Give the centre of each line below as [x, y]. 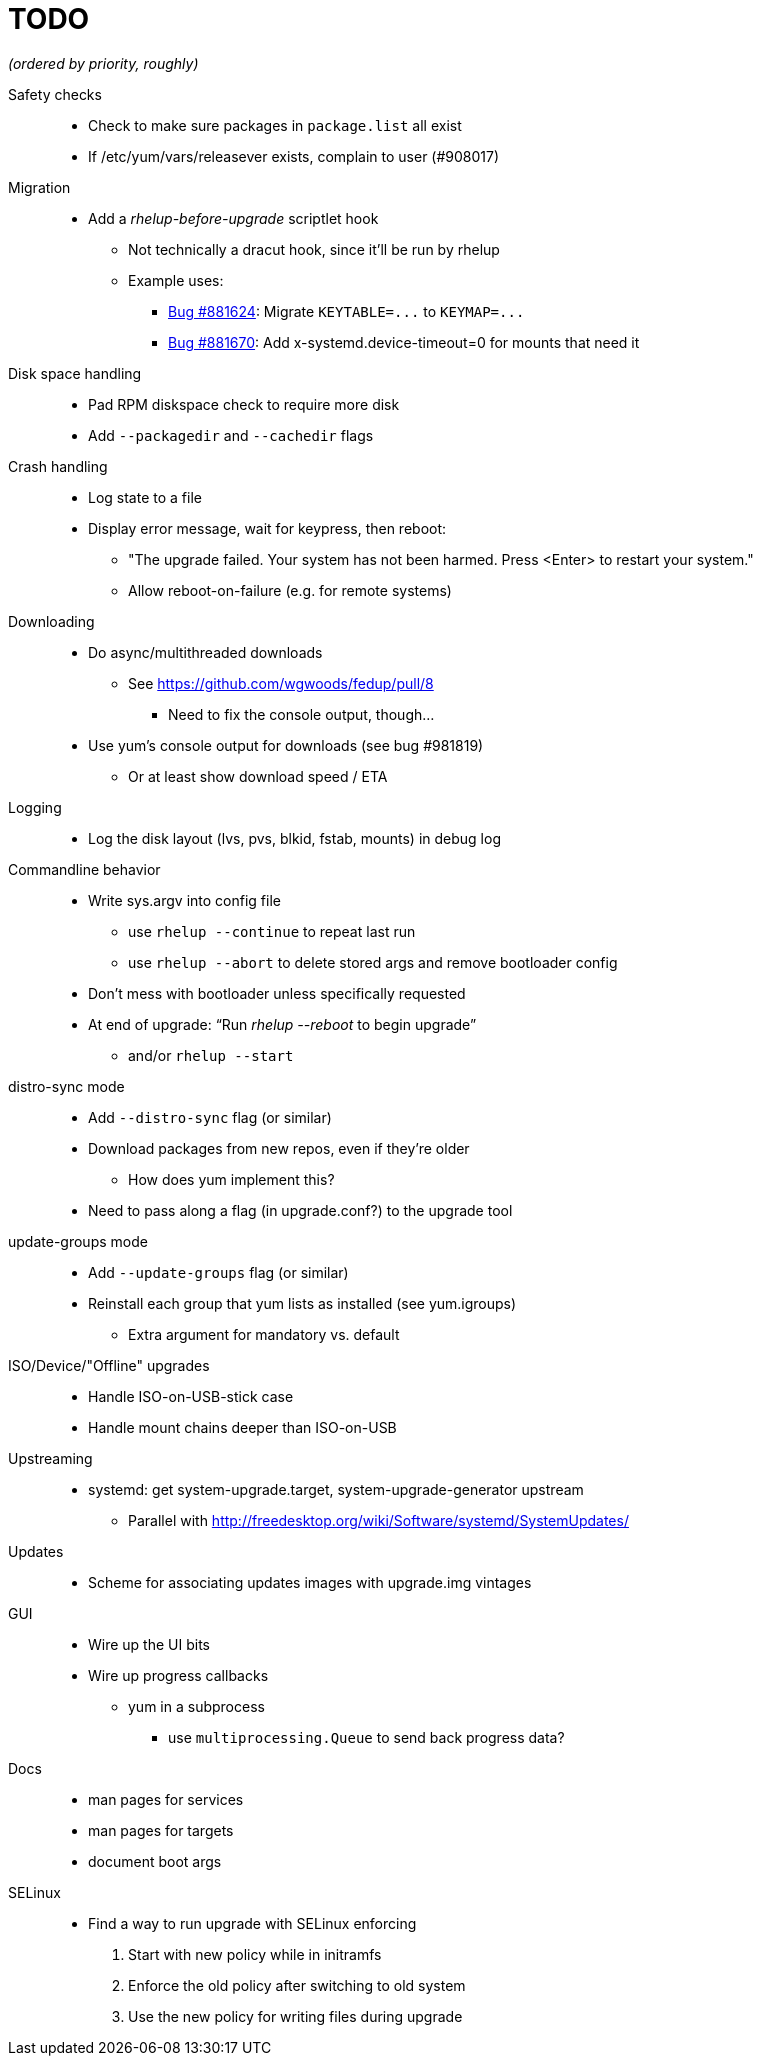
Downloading [51, 621]
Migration [39, 187]
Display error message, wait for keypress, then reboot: [267, 528]
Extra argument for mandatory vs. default [264, 1334]
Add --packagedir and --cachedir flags [231, 435]
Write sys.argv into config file [184, 900]
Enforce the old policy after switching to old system [297, 1985]
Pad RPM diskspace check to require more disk [244, 404]
